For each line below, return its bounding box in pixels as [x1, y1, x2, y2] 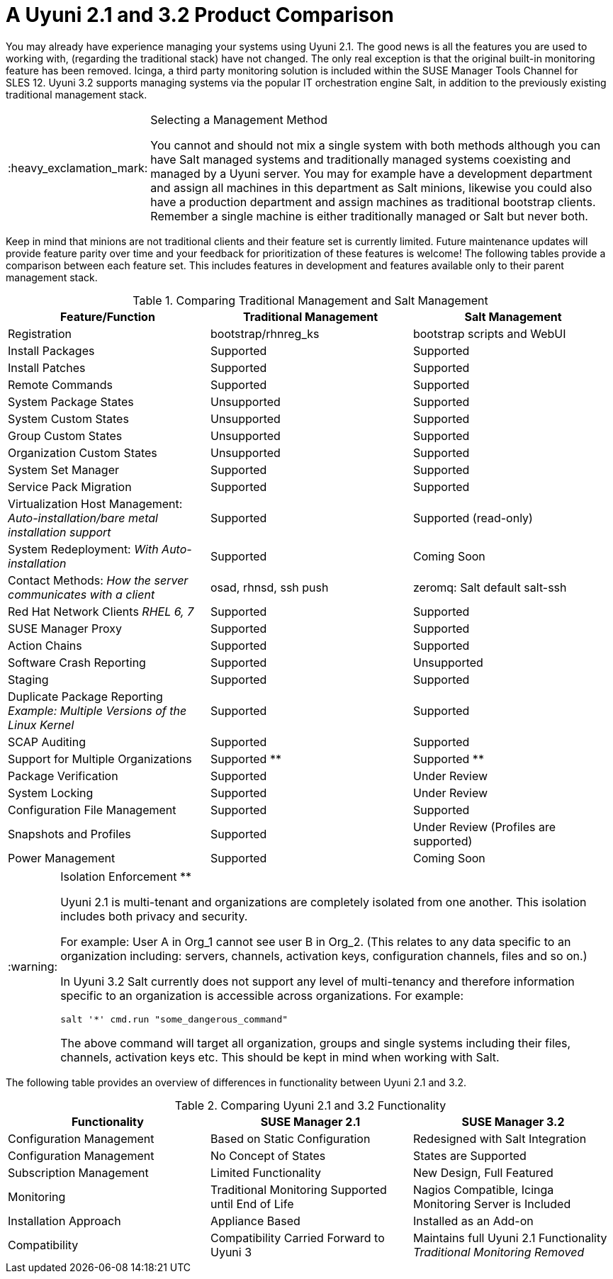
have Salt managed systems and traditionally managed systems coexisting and [150, 152, 571, 167]
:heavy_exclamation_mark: [8, 160, 148, 175]
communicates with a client [8, 587, 155, 602]
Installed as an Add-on [412, 1213, 534, 1228]
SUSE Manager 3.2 [461, 1114, 565, 1129]
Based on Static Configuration [210, 1131, 371, 1146]
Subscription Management [8, 1165, 149, 1180]
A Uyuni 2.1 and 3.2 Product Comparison [6, 3, 394, 27]
